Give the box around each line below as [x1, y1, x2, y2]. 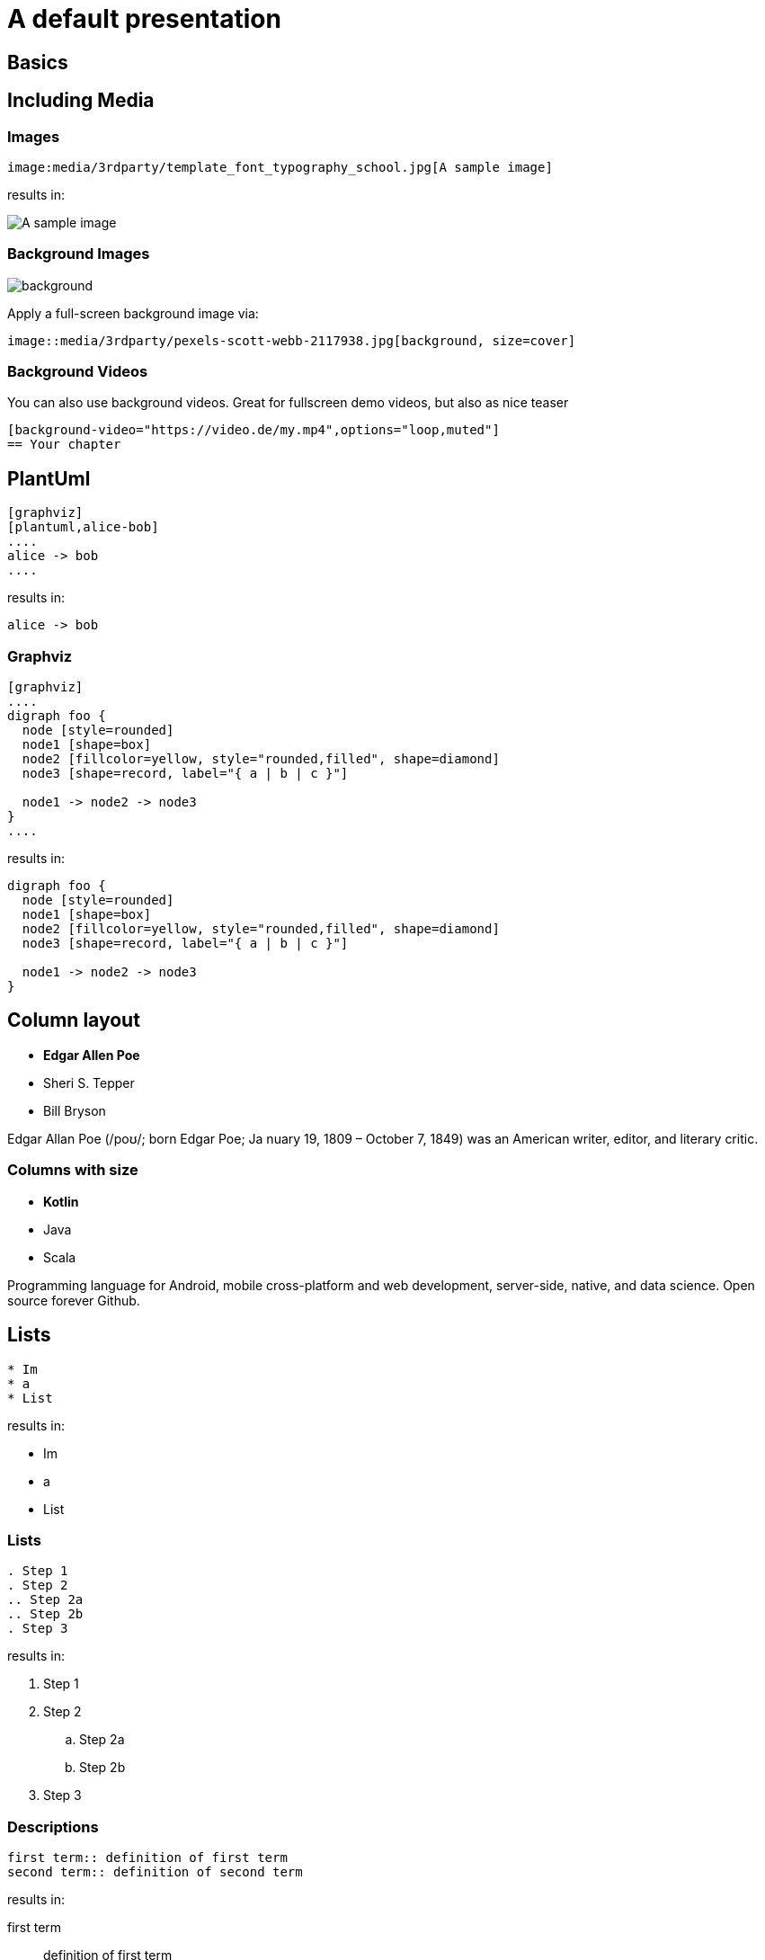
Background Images [7, 245, 150, 263]
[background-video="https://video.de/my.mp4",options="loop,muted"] [7, 423, 500, 438]
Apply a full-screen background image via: [7, 305, 259, 321]
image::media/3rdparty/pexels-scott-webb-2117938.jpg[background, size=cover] [7, 333, 576, 348]
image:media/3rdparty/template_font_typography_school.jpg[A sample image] [7, 159, 553, 174]
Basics [7, 50, 68, 74]
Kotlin [43, 1193, 79, 1209]
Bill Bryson [43, 1102, 106, 1118]
